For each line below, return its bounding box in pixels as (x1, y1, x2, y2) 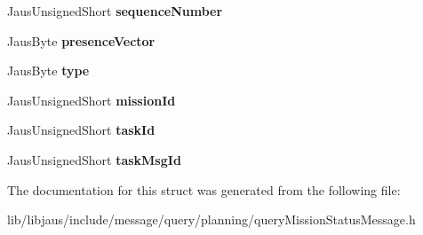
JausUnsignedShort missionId (7, 90, 176, 109)
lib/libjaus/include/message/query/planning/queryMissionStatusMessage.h (7, 210, 416, 229)
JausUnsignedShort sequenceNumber (7, 2, 223, 20)
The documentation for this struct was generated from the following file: (7, 180, 401, 199)
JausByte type (7, 61, 90, 80)
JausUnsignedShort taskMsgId (7, 150, 181, 168)
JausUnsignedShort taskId (7, 121, 156, 139)
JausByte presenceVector (7, 31, 156, 50)
